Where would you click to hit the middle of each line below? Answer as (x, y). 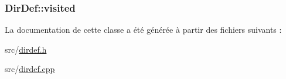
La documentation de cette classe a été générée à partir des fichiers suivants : (143, 30)
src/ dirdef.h (26, 49)
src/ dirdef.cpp (30, 69)
